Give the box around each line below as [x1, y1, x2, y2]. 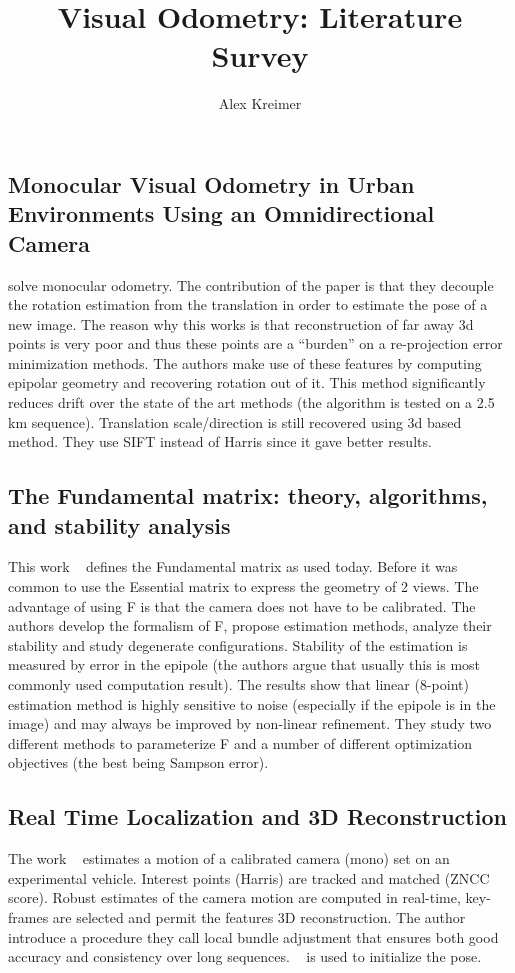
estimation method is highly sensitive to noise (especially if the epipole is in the [8, 693, 496, 714]
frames [8, 906, 49, 927]
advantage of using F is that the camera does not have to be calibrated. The [8, 595, 476, 616]
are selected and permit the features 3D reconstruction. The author [52, 906, 466, 927]
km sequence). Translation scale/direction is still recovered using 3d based [8, 411, 462, 432]
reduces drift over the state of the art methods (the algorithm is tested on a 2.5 [8, 392, 495, 413]
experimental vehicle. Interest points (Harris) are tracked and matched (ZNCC [8, 867, 490, 888]
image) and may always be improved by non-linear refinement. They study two [8, 713, 492, 734]
